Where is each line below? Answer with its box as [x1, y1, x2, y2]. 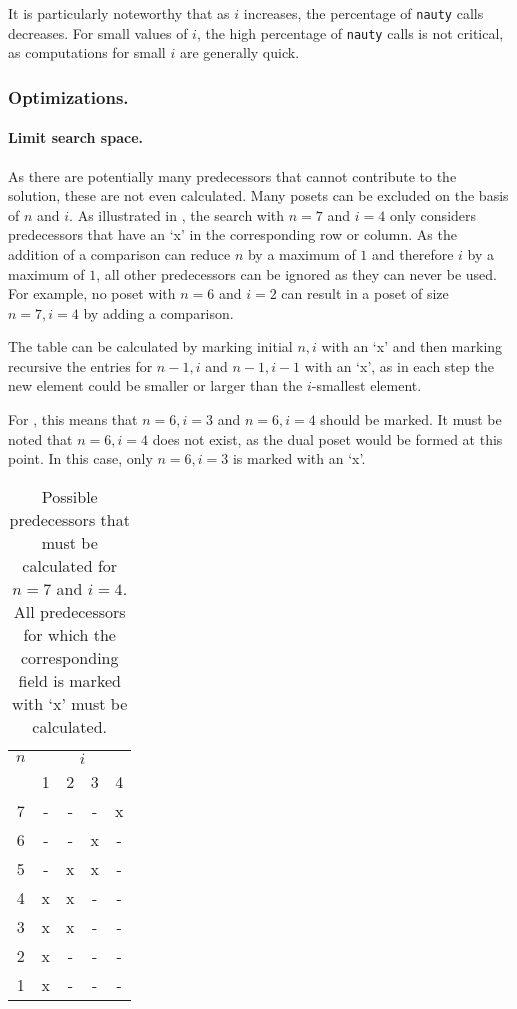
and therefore [372, 243, 454, 264]
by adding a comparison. [83, 302, 234, 323]
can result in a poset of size [281, 283, 449, 304]
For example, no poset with [8, 283, 176, 304]
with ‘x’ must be [12, 691, 128, 715]
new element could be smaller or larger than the [8, 375, 303, 396]
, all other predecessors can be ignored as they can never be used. [96, 263, 497, 284]
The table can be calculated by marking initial [8, 336, 293, 357]
